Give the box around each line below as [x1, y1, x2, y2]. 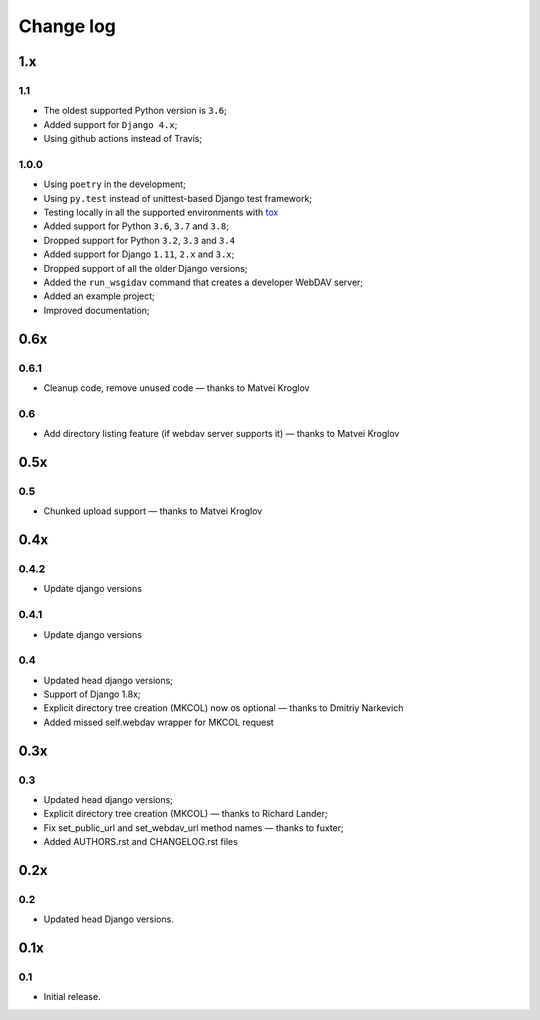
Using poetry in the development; [43, 178, 187, 190]
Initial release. [43, 991, 101, 1003]
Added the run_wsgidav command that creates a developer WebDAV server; [43, 276, 364, 288]
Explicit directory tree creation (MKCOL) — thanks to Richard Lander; [43, 808, 328, 820]
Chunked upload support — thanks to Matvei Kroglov [43, 505, 263, 517]
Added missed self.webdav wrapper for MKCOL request [43, 716, 274, 728]
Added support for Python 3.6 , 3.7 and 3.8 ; [43, 220, 230, 232]
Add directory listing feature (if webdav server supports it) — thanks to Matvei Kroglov [43, 428, 400, 440]
